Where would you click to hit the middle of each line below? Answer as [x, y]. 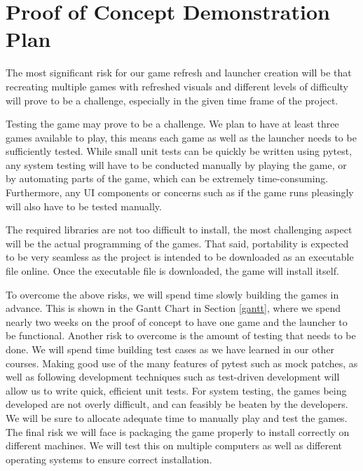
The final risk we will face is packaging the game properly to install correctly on [178, 431]
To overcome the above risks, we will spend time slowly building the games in [172, 294]
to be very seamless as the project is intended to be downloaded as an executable [180, 257]
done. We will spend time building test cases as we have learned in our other [170, 349]
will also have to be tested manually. [84, 206]
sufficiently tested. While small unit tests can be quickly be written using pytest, [179, 151]
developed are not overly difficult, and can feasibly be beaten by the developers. [177, 404]
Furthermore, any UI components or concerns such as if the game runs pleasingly [180, 192]
